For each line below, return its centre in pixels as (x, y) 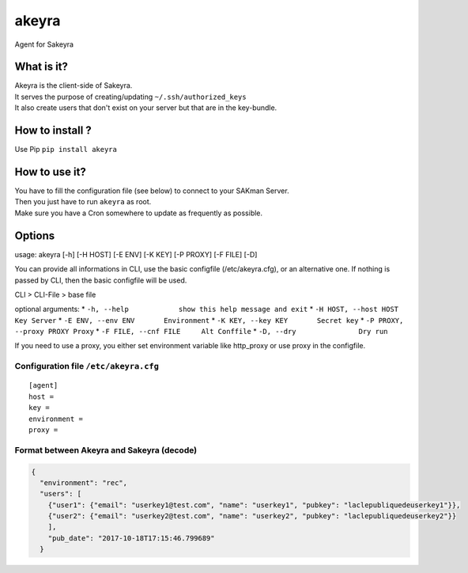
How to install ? (53, 131)
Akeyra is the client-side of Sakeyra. (74, 85)
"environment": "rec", (84, 482)
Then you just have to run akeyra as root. (83, 202)
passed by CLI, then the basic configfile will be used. (101, 280)
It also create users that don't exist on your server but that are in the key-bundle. (146, 108)
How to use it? (50, 171)
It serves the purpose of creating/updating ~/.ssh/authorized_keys (130, 97)
